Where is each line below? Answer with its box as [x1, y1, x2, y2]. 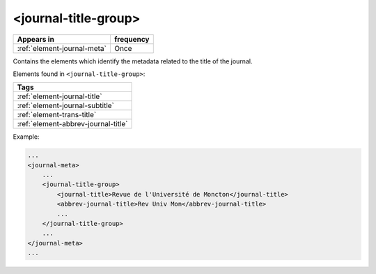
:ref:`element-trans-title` [17, 110, 97, 120]
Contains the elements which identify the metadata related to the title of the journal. [13, 56, 253, 66]
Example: [13, 132, 40, 141]
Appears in [17, 34, 55, 44]
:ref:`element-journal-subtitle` [17, 101, 115, 111]
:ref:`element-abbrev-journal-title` [17, 119, 128, 129]
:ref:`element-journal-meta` [17, 43, 107, 53]
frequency [113, 34, 150, 44]
